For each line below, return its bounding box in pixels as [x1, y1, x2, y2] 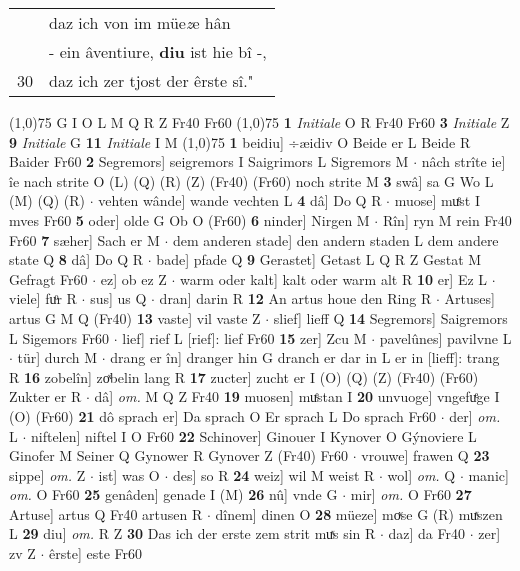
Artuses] [444, 288, 495, 309]
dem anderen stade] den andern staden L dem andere [173, 229, 499, 250]
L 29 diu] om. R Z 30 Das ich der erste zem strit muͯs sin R [9, 523, 376, 544]
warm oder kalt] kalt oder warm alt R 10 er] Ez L [180, 268, 488, 289]
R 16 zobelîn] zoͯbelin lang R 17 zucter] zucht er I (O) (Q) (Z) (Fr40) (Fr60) [9, 366, 479, 387]
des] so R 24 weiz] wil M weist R [172, 464, 375, 485]
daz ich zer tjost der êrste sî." [49, 69, 254, 92]
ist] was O [98, 464, 160, 485]
